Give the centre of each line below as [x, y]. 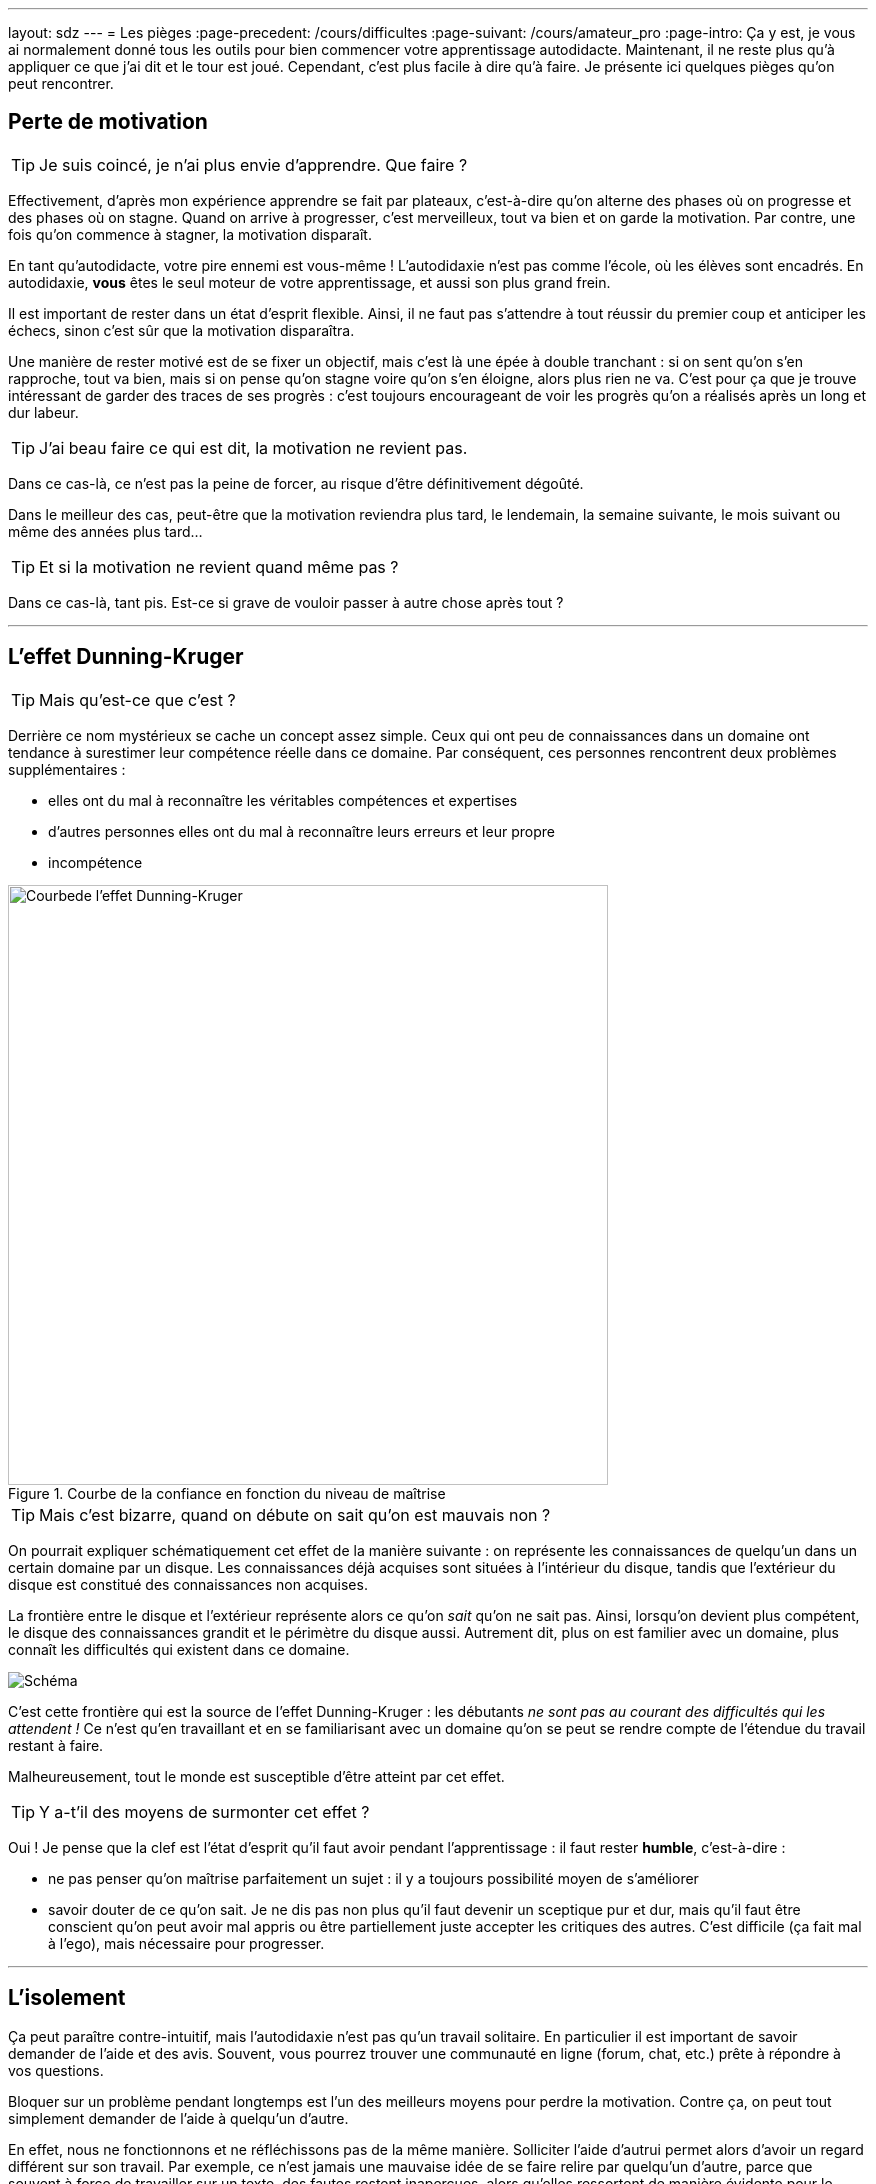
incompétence [95, 862]
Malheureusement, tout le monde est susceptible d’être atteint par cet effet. [256, 1776]
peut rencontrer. [61, 83]
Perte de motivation [108, 122]
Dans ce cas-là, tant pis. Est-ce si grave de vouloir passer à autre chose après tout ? [286, 602]
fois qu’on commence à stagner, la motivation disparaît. [190, 234]
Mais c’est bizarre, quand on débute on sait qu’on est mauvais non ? [295, 1514]
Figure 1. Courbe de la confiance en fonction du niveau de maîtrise [227, 1493]
